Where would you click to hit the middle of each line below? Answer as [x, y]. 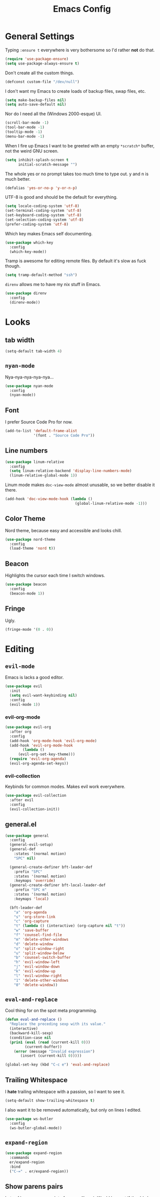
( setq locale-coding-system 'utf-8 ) [42, 206]
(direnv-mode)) [25, 303]
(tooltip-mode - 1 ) [24, 132]
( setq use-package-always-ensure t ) [42, 63]
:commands [19, 1158]
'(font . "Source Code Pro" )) [64, 435]
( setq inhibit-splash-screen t [37, 160]
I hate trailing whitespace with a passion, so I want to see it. [65, 1092]
